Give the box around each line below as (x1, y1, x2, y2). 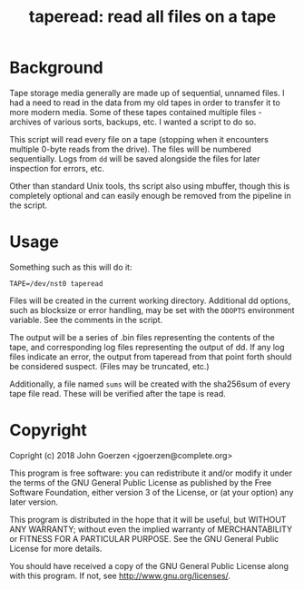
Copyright (9, 420, 88, 441)
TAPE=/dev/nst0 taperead (9, 279, 103, 288)
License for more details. (9, 543, 103, 554)
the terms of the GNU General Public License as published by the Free (9, 477, 272, 487)
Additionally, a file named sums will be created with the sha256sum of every (9, 379, 290, 389)
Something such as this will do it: (9, 261, 132, 272)
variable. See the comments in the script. (9, 314, 163, 325)
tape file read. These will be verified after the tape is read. (9, 388, 227, 398)
